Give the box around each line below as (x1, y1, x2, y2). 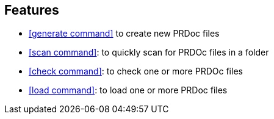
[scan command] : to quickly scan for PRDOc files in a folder (29, 47, 269, 58)
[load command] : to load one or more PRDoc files (29, 85, 228, 96)
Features (4, 2, 59, 18)
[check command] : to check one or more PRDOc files (29, 66, 243, 77)
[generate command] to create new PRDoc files (29, 28, 220, 39)
